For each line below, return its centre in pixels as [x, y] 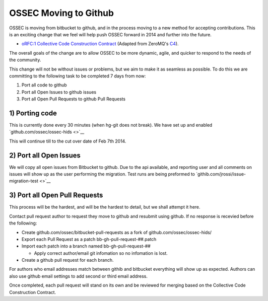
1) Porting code [33, 113]
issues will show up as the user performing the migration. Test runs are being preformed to [102, 174]
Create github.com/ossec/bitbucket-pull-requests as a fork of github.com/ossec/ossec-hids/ [117, 232]
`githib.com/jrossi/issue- [221, 174]
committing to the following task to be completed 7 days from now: [77, 76]
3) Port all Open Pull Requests [56, 195]
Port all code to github [44, 85]
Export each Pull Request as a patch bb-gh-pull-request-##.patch [89, 239]
